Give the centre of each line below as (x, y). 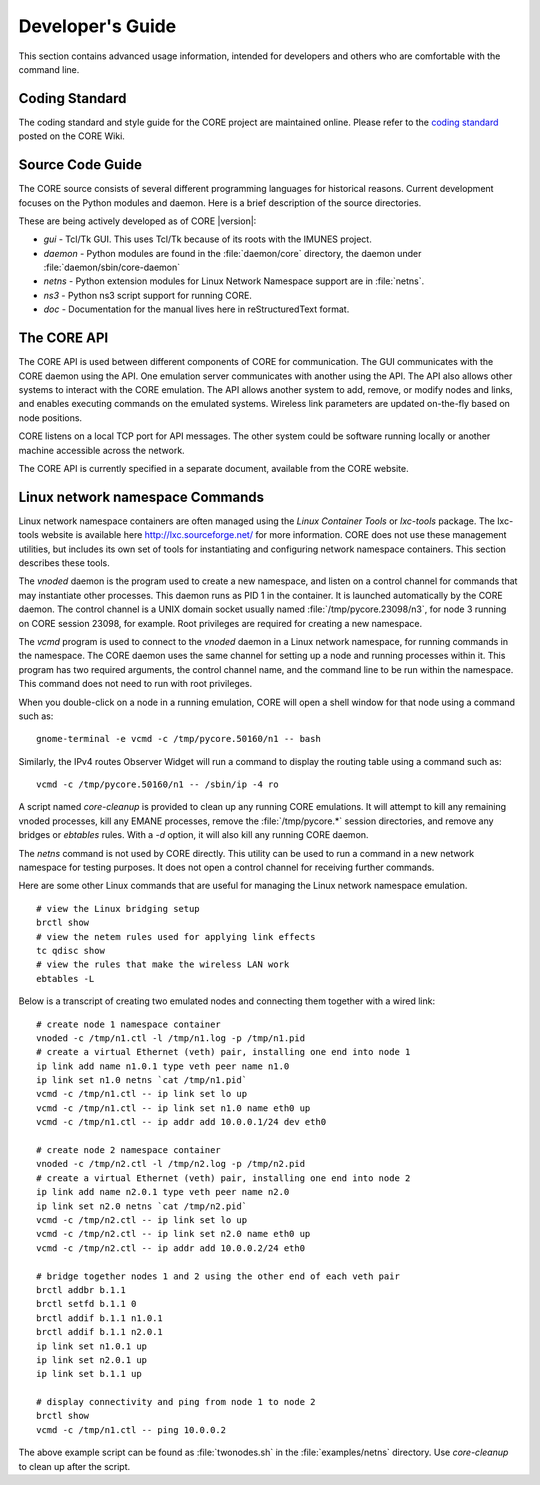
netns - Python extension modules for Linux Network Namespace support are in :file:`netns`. (234, 281)
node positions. (50, 417)
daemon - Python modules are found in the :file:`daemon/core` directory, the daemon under (232, 253)
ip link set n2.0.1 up (92, 1359)
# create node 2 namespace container (129, 1150)
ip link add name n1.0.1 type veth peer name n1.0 (163, 1066)
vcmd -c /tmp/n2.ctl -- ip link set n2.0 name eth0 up (173, 1234)
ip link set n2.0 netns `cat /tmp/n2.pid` (142, 1206)
